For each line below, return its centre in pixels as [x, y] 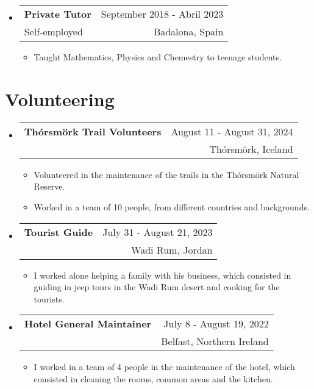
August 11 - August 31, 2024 [232, 131]
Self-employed [53, 31]
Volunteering [60, 98]
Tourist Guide [59, 232]
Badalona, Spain [188, 31]
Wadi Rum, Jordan [172, 249]
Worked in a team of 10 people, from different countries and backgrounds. [172, 206]
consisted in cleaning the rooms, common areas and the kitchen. [153, 378]
